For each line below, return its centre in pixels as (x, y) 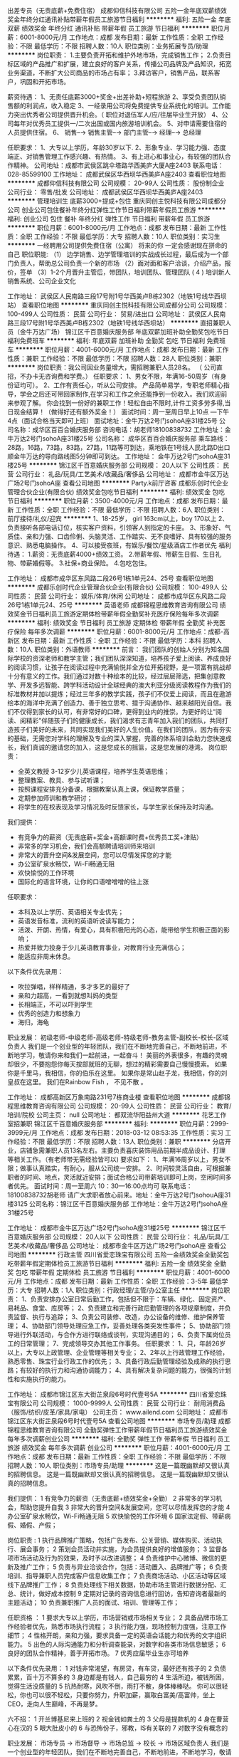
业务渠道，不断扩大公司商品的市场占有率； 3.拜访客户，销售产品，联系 (111, 73)
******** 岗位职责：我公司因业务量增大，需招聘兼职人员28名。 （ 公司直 (115, 367)
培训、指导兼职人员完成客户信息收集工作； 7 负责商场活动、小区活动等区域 (117, 1576)
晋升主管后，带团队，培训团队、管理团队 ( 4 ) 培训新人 (151, 272)
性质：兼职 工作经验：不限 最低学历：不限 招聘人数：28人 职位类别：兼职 (115, 358)
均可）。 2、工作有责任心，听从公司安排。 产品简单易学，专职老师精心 (122, 385)
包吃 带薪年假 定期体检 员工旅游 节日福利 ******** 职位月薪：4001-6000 (123, 1272)
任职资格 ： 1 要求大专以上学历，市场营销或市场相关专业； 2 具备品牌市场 (115, 1617)
